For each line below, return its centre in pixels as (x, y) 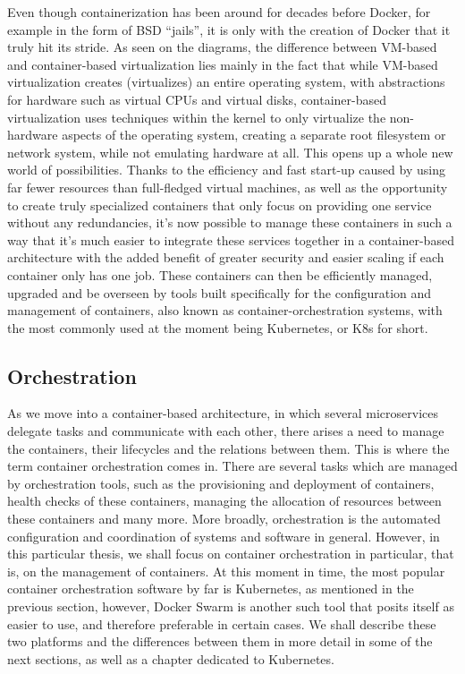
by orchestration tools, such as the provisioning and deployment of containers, (221, 483)
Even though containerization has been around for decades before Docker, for (219, 12)
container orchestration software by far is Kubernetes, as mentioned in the (211, 589)
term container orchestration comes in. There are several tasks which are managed (232, 466)
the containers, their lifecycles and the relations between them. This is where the (228, 448)
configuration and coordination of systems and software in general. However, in (224, 536)
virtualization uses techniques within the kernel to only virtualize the (197, 117)
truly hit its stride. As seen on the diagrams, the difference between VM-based (222, 47)
